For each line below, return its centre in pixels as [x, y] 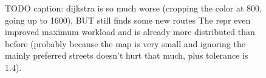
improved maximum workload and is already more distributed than [130, 32]
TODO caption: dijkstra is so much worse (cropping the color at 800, [134, 8]
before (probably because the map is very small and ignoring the [125, 43]
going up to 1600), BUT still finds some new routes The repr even [128, 20]
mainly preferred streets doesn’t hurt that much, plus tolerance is [127, 55]
